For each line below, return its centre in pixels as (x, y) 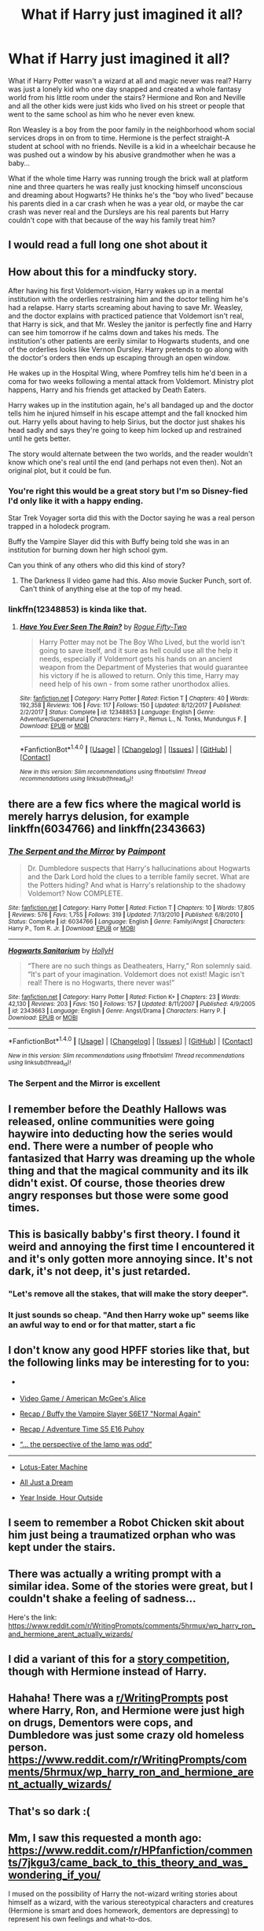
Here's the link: (33, 1617)
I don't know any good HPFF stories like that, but (129, 1350)
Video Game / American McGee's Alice (82, 1399)
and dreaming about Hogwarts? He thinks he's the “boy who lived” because (131, 195)
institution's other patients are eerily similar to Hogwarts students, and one (129, 341)
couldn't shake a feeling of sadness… (102, 1598)
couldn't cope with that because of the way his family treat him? (112, 220)
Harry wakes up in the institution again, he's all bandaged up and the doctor (131, 405)
